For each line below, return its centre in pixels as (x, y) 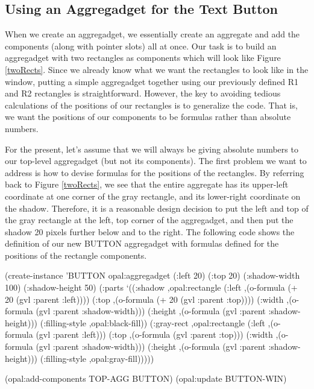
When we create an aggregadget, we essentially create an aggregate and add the (152, 34)
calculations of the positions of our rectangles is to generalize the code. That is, (151, 105)
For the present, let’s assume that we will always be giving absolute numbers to (152, 149)
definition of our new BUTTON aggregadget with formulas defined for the (142, 243)
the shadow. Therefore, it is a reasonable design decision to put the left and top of (157, 208)
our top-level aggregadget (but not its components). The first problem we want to (156, 161)
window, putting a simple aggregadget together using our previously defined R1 (152, 81)
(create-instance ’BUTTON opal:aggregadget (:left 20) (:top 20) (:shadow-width (152, 275)
